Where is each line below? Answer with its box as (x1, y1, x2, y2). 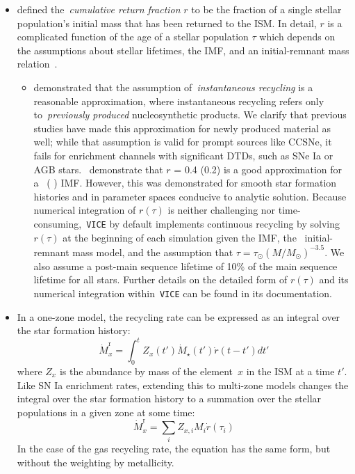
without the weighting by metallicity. (17, 455, 174, 469)
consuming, (33, 216, 82, 230)
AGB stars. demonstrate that (33, 161, 163, 176)
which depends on (259, 29, 336, 44)
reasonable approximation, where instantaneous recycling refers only (33, 93, 324, 108)
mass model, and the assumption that (72, 244, 233, 259)
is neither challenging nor (167, 203, 276, 217)
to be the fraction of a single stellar (191, 2, 342, 16)
